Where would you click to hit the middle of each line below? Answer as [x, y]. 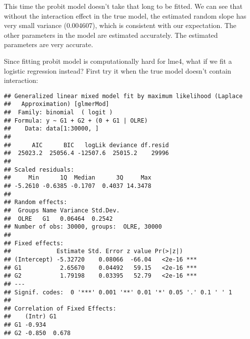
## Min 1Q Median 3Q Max [78, 178]
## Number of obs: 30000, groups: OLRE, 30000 [83, 227]
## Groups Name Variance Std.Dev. [62, 210]
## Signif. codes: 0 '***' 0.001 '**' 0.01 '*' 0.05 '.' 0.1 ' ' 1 [118, 292]
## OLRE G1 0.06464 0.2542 [58, 219]
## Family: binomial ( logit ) [58, 113]
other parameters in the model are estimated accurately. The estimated [111, 35]
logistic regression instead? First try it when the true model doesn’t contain [118, 70]
